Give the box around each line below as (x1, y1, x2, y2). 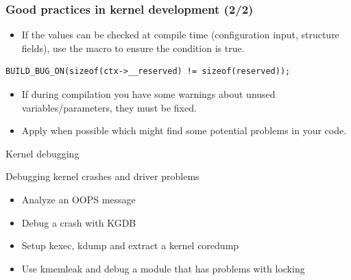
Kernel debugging (5, 146, 80, 160)
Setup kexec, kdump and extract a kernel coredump (21, 238, 239, 253)
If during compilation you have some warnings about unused (21, 87, 276, 101)
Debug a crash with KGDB (21, 215, 136, 229)
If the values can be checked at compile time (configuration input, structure (21, 27, 339, 42)
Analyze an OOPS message (21, 192, 136, 206)
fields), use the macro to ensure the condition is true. (21, 40, 245, 55)
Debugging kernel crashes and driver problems (5, 169, 199, 183)
